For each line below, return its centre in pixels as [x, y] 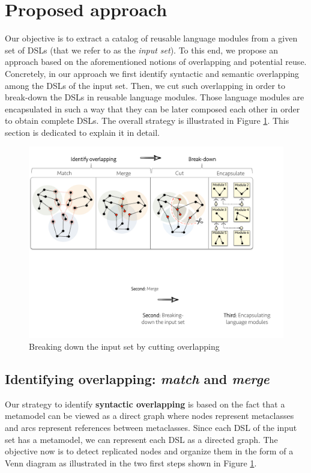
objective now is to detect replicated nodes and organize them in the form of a [149, 451]
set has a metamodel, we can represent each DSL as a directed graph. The [141, 439]
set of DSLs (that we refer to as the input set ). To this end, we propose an [142, 50]
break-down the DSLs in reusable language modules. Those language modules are [155, 97]
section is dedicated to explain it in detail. [82, 132]
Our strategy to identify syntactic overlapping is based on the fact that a [145, 404]
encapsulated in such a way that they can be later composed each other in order [152, 108]
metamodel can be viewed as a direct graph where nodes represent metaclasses [149, 416]
